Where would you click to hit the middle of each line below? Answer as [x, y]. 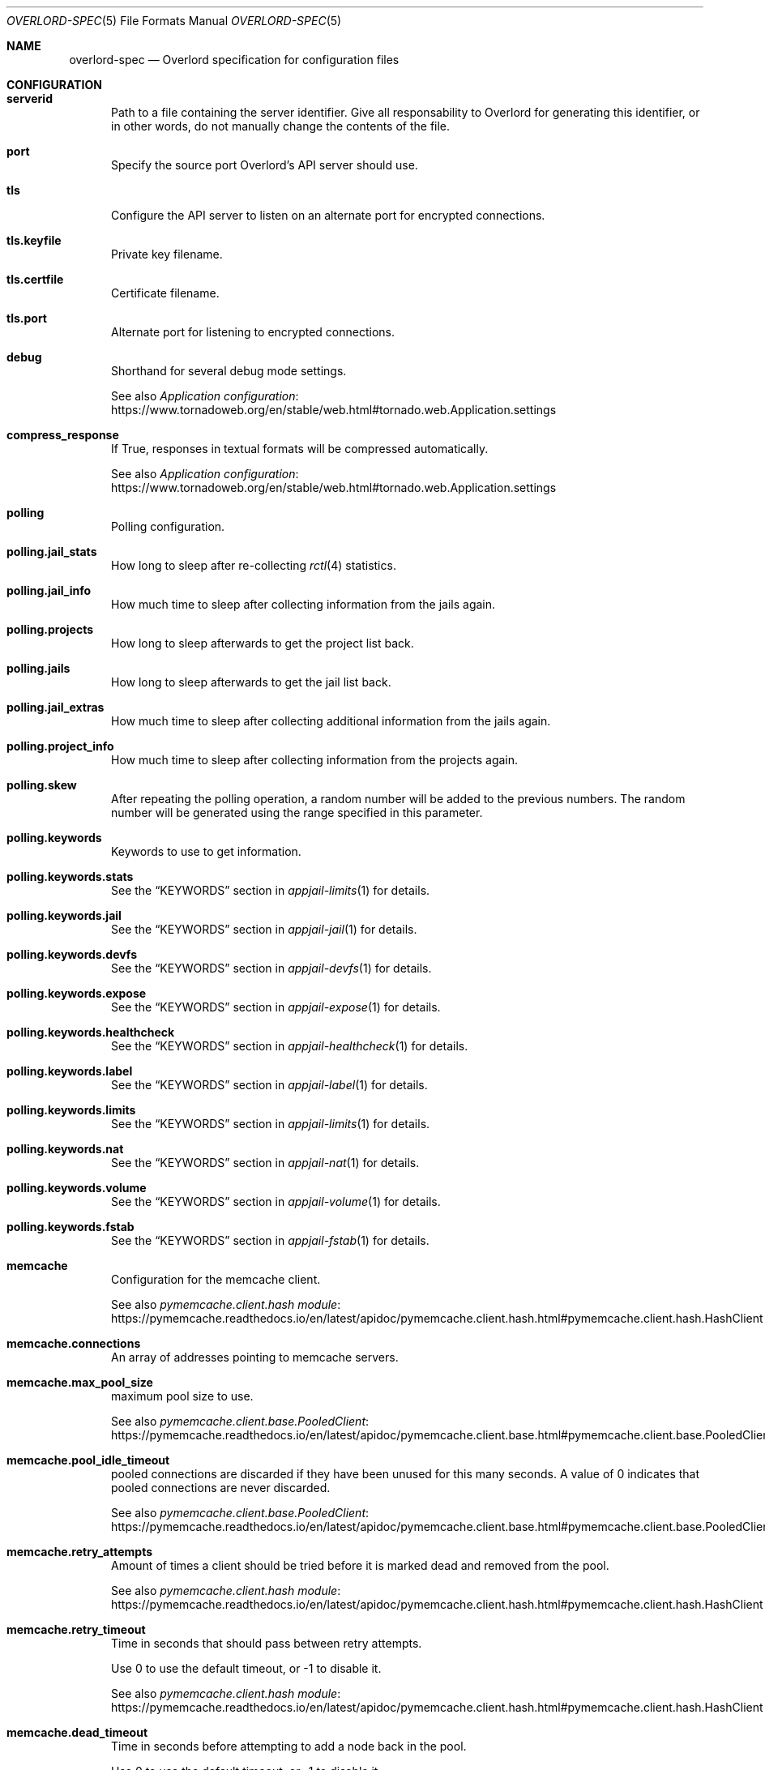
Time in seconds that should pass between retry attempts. [267, 1643]
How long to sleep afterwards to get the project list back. [263, 643]
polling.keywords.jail [64, 915]
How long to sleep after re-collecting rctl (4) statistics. [254, 565]
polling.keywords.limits [71, 1110]
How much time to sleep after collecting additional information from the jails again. [331, 721]
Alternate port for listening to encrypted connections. [253, 332]
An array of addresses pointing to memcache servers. [255, 1357]
